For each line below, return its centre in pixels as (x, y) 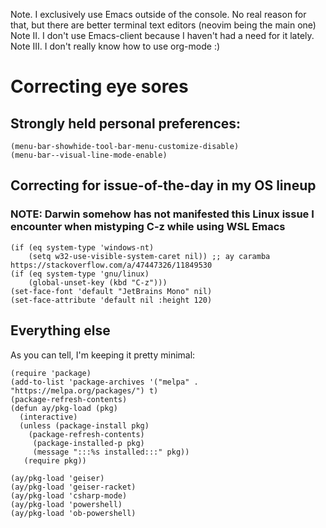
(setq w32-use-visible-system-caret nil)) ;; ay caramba (149, 256)
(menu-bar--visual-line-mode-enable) (89, 155)
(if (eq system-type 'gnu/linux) (80, 274)
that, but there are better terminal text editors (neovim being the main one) (163, 25)
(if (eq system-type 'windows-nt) (82, 247)
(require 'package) (51, 373)
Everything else (60, 330)
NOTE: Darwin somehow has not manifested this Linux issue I (162, 214)
